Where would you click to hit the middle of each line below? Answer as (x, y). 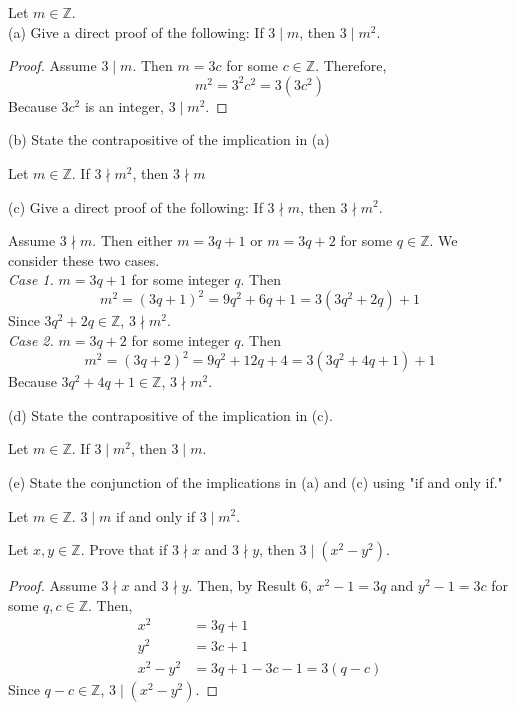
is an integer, (124, 105)
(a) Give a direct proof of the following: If (136, 31)
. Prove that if (124, 549)
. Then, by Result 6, (250, 585)
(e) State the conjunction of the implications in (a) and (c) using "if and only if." (255, 481)
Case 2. (31, 340)
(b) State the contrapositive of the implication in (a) (169, 139)
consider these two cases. (84, 259)
